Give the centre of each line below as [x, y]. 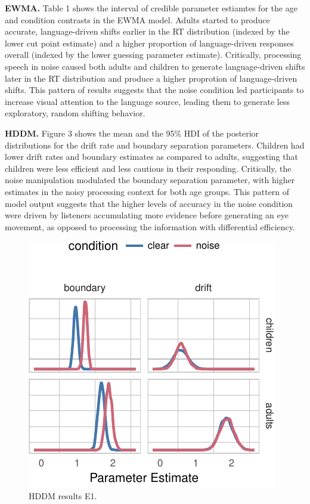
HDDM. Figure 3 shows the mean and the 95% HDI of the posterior [132, 133]
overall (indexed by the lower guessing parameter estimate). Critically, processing [153, 55]
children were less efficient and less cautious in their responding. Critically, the [148, 168]
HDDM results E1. [63, 495]
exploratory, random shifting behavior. [75, 113]
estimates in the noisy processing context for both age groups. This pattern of [147, 191]
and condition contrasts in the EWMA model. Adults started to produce [137, 19]
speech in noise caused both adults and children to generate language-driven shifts [155, 66]
